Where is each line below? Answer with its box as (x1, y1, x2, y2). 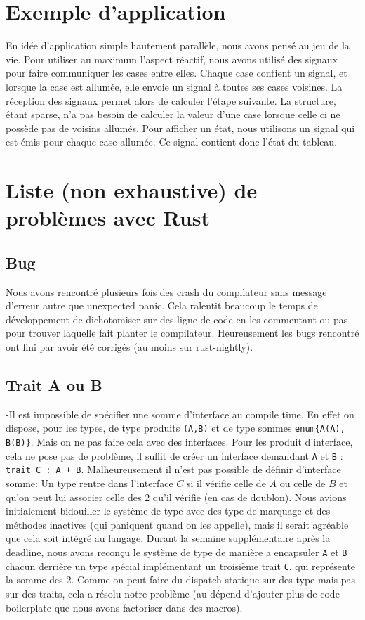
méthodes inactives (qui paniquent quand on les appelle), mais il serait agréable (6, 517, 349, 531)
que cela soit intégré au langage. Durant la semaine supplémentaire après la (6, 531, 331, 545)
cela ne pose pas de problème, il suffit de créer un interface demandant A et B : (6, 448, 343, 463)
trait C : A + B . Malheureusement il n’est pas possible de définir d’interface (6, 462, 341, 477)
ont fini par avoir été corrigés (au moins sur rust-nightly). (6, 340, 253, 354)
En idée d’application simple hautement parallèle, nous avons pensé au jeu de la (6, 38, 350, 53)
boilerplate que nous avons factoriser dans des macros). (6, 600, 243, 614)
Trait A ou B (6, 374, 102, 395)
